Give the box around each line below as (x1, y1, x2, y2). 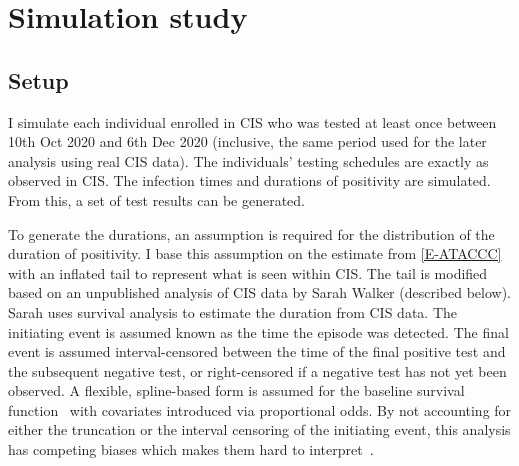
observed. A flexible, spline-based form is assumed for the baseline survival (8, 380, 465, 401)
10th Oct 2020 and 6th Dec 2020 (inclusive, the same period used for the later (8, 131, 487, 152)
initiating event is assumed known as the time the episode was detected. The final (8, 321, 509, 342)
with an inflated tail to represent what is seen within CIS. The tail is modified (8, 262, 488, 283)
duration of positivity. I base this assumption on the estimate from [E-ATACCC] (8, 243, 502, 264)
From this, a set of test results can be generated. (8, 189, 305, 210)
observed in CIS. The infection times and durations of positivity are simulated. (8, 170, 491, 191)
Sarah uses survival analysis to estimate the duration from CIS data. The (8, 301, 458, 322)
